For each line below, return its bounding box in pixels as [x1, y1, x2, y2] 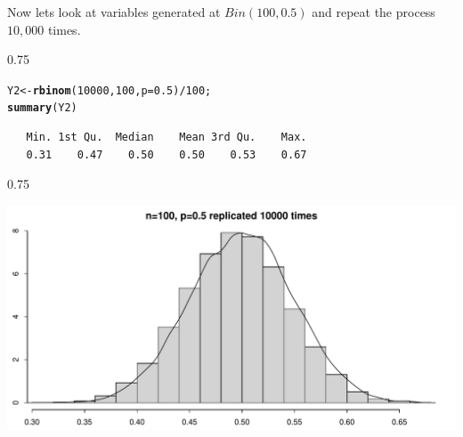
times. [47, 20, 81, 38]
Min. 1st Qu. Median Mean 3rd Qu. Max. [26, 131, 307, 144]
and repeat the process [312, 3, 435, 20]
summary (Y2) [7, 101, 77, 115]
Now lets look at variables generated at [7, 3, 221, 20]
